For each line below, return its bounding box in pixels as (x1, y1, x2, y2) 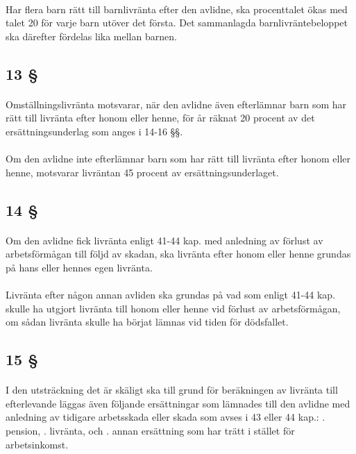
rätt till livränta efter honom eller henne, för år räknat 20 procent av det (6, 110, 315, 125)
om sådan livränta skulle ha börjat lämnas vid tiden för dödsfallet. (6, 314, 289, 329)
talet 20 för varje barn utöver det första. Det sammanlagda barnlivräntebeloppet (6, 15, 348, 30)
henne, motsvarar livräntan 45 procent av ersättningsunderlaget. (6, 165, 279, 179)
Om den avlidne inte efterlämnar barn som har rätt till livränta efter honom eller (6, 151, 351, 166)
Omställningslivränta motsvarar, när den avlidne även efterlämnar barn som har (6, 96, 347, 111)
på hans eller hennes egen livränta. (6, 260, 153, 274)
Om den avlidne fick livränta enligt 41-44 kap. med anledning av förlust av (6, 233, 323, 247)
